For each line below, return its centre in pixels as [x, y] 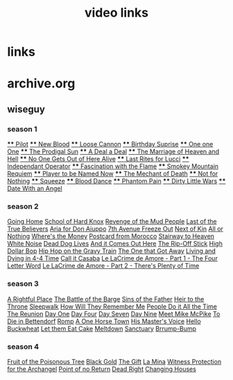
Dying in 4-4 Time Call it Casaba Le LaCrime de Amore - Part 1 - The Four [113, 258]
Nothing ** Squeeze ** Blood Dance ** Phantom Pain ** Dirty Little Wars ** [116, 181]
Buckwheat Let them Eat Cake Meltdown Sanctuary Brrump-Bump [102, 329]
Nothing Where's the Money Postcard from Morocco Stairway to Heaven [111, 236]
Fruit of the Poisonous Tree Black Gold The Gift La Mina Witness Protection [114, 361]
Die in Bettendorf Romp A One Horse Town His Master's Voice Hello [104, 321]
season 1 [22, 129]
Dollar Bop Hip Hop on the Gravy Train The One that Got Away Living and [112, 251]
